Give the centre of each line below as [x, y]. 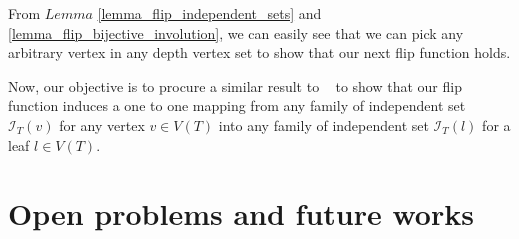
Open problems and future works [241, 213]
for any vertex [102, 124]
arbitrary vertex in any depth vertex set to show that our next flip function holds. [259, 52]
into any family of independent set [323, 124]
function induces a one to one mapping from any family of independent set [237, 105]
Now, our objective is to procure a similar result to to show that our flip [235, 85]
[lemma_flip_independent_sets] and [209, 13]
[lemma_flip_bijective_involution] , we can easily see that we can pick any [236, 32]
